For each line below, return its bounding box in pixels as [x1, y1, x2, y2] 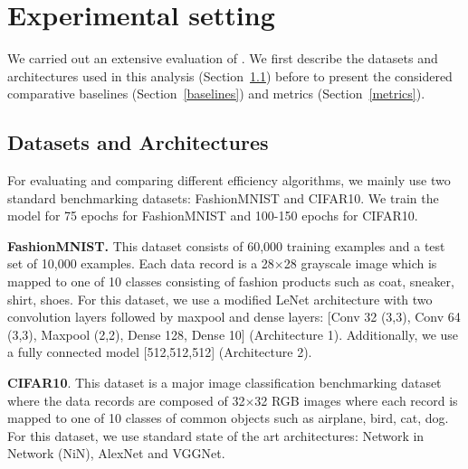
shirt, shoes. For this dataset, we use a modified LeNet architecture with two [7, 289, 433, 308]
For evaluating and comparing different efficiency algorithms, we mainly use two [7, 171, 451, 190]
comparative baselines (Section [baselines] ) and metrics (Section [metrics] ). [7, 84, 425, 103]
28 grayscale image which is [283, 254, 437, 273]
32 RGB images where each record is [254, 390, 458, 409]
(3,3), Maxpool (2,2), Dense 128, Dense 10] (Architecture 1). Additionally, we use [7, 324, 459, 343]
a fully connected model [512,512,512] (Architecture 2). [7, 342, 312, 361]
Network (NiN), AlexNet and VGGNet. [7, 444, 225, 463]
